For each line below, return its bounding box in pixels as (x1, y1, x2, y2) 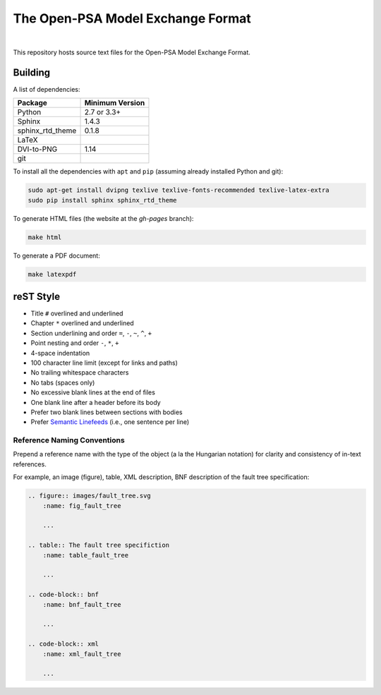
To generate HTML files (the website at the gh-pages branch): (13, 214, 194, 222)
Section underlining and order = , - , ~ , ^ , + (30, 329, 152, 337)
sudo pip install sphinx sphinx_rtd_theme (28, 196, 177, 204)
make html (28, 233, 62, 241)
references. (13, 459, 47, 469)
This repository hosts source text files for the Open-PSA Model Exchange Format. (13, 48, 250, 56)
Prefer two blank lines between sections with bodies (30, 408, 183, 416)
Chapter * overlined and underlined (30, 319, 134, 327)
